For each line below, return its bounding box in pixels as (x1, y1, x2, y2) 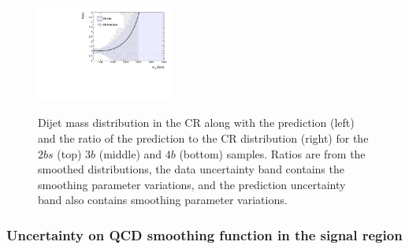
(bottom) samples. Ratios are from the (179, 145, 366, 162)
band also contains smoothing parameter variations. (38, 191, 288, 208)
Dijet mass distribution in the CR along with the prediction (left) (38, 114, 355, 131)
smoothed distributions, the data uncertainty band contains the (38, 161, 344, 177)
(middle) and (99, 145, 162, 162)
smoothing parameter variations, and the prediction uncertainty (38, 176, 346, 192)
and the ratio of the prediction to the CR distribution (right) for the (38, 130, 369, 147)
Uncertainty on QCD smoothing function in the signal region (6, 225, 403, 244)
